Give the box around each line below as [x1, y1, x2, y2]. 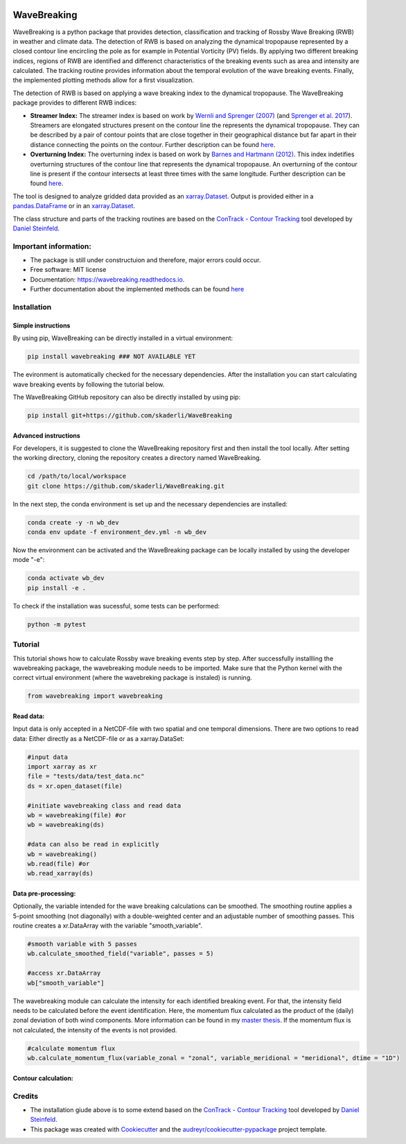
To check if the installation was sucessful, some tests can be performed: [12, 601, 220, 610]
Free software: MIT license [30, 266, 107, 274]
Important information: [12, 241, 91, 251]
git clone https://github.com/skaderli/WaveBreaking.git [27, 482, 225, 490]
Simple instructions [12, 321, 71, 330]
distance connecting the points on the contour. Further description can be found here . [30, 140, 276, 148]
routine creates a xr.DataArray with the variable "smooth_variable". [12, 921, 203, 930]
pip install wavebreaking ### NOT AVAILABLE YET [27, 352, 196, 361]
